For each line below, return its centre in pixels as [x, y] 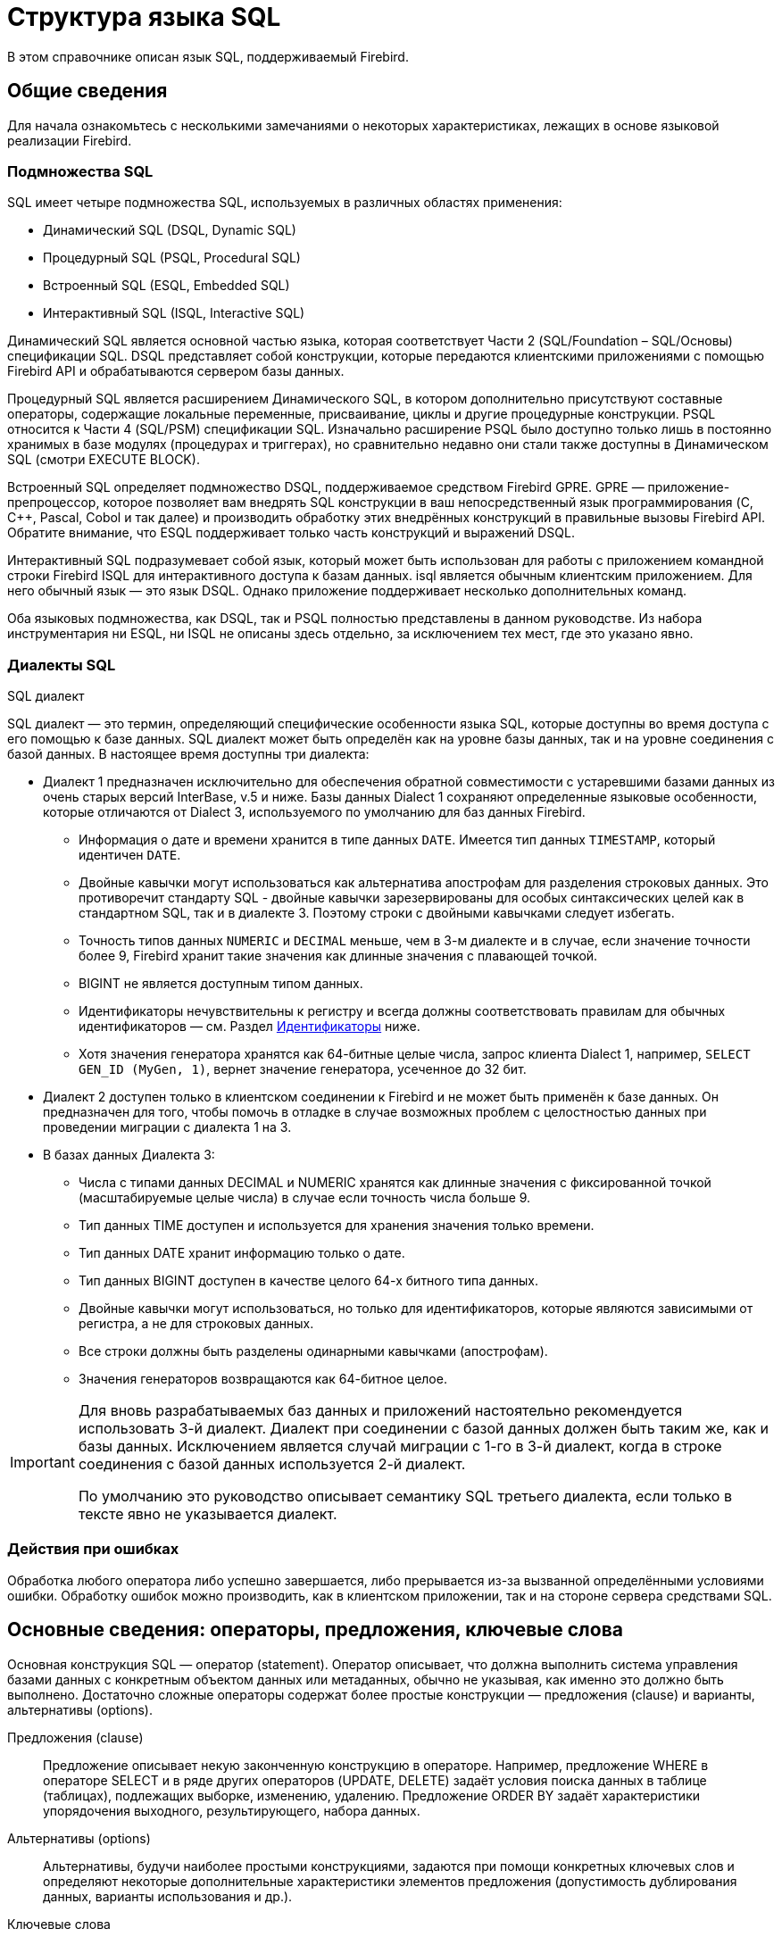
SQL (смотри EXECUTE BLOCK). [104, 460]
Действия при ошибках [93, 1549]
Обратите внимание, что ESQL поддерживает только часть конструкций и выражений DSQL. [291, 533]
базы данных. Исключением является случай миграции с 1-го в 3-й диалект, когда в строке [400, 1447]
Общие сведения [87, 91]
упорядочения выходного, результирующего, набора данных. [232, 1810]
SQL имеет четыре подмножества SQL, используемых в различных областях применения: [285, 203]
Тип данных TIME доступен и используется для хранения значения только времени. [337, 1226]
